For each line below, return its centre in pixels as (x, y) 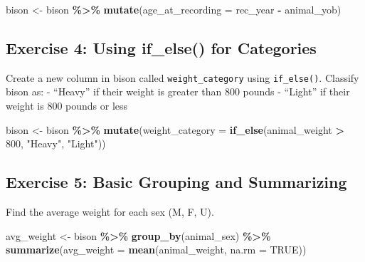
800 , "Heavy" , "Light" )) (56, 143)
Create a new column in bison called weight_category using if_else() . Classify (182, 77)
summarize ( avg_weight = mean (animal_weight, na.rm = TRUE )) (156, 250)
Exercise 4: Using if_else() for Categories (161, 47)
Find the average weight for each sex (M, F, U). (110, 212)
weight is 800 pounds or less (67, 106)
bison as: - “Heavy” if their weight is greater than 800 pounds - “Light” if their (178, 91)
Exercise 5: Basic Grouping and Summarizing (176, 182)
